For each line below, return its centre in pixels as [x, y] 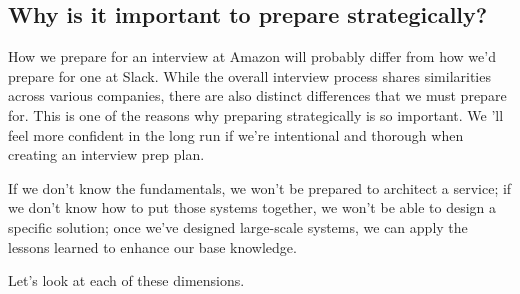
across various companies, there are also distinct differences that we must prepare [257, 95]
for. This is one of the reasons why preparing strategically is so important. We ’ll [256, 114]
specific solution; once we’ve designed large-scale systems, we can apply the [238, 226]
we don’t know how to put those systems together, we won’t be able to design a [252, 207]
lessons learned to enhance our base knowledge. [152, 246]
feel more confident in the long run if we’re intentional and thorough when [236, 134]
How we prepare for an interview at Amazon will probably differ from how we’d [252, 56]
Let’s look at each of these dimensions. [126, 280]
